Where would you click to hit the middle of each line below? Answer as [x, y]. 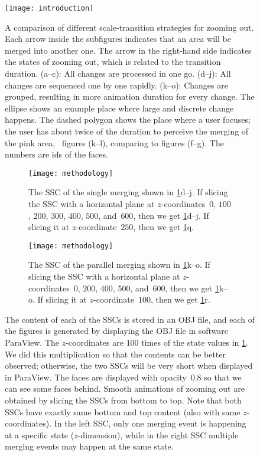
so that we [223, 377]
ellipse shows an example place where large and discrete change [119, 108]
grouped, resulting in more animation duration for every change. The [130, 96]
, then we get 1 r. [180, 299]
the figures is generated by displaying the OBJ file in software [117, 331]
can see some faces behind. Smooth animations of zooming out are [125, 388]
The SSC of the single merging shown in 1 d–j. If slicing [128, 192]
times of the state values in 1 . [195, 342]
